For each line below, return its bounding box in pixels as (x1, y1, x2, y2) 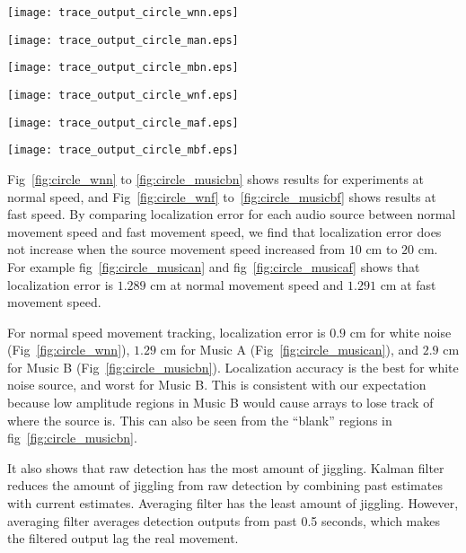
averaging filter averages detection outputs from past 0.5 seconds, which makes (7, 511, 441, 530)
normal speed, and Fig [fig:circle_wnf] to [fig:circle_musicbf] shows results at (7, 187, 436, 206)
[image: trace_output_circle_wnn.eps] (7, 6, 239, 19)
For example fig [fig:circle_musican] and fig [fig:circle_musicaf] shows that (7, 257, 420, 276)
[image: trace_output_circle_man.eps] (7, 33, 239, 47)
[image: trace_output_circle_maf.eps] (7, 116, 239, 129)
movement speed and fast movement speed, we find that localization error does (7, 222, 442, 241)
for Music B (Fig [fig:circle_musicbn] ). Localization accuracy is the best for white (7, 357, 459, 376)
